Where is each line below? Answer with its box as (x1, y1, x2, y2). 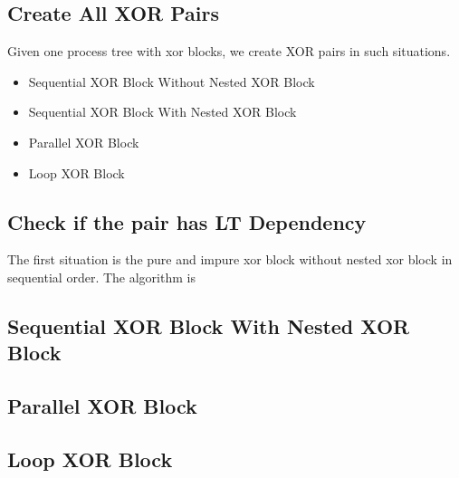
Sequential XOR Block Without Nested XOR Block (28, 72, 315, 91)
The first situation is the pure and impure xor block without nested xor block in (7, 250, 453, 269)
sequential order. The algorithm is (7, 267, 196, 286)
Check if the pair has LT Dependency (7, 207, 367, 235)
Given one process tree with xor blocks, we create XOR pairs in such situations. (7, 42, 451, 61)
